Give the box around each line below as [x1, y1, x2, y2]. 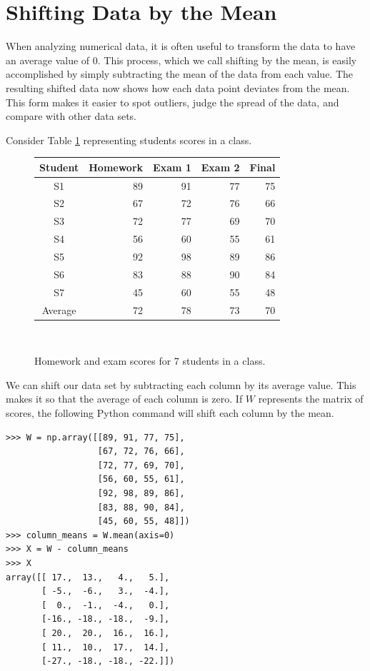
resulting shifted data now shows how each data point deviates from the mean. [6, 80, 350, 95]
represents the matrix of [258, 391, 364, 406]
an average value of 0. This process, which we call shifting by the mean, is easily [6, 52, 357, 67]
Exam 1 [153, 159, 191, 174]
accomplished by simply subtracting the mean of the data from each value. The [6, 66, 354, 81]
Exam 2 [201, 159, 240, 174]
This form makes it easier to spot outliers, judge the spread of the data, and [6, 94, 339, 109]
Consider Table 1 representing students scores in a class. [6, 132, 252, 147]
